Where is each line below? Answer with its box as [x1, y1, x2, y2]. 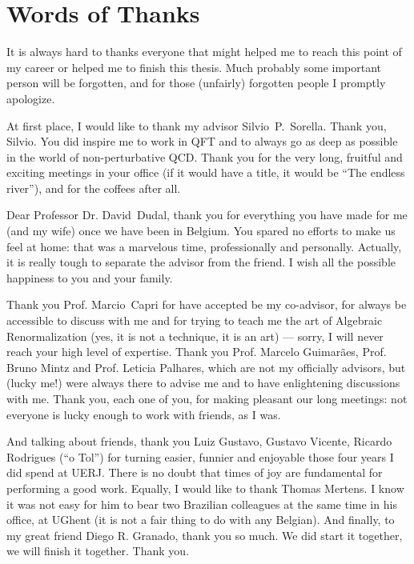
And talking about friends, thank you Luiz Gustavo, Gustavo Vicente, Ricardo [6, 433, 392, 450]
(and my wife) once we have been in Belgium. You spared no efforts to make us [6, 222, 396, 239]
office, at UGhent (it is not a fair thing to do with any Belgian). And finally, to [6, 511, 395, 528]
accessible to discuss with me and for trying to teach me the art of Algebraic [6, 312, 383, 329]
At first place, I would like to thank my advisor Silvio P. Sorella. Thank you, [6, 117, 387, 134]
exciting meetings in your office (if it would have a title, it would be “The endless [6, 164, 405, 181]
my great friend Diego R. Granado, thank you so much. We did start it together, [6, 526, 403, 543]
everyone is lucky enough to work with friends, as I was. [6, 406, 281, 422]
